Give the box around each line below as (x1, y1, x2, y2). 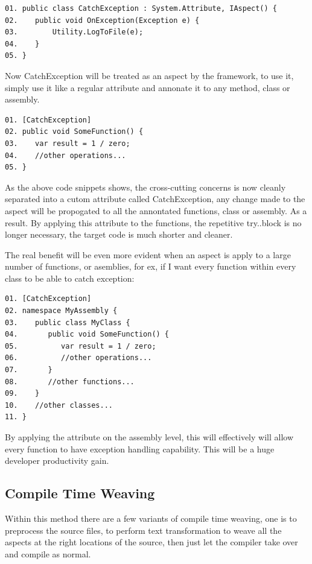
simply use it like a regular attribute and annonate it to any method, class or (5, 81, 290, 93)
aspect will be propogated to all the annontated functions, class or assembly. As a (5, 204, 307, 217)
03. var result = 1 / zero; (5, 139, 130, 148)
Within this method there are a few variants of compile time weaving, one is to (5, 512, 297, 524)
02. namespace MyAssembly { (5, 306, 118, 315)
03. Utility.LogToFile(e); (5, 28, 144, 37)
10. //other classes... (5, 401, 113, 410)
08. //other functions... (5, 377, 135, 386)
